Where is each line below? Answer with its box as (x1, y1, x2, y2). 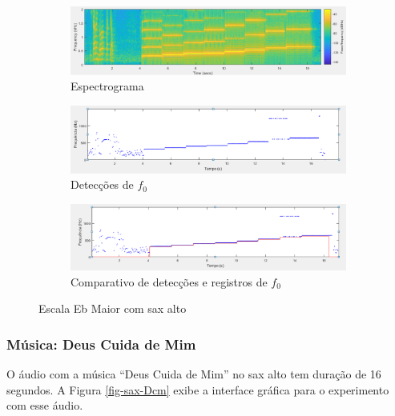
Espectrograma (71, 78, 144, 94)
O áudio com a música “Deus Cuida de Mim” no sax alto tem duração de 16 (6, 366, 381, 382)
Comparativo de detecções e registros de (71, 273, 268, 290)
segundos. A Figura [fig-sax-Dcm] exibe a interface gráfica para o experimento (6, 381, 389, 398)
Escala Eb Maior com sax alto (38, 300, 187, 317)
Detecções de (71, 176, 134, 193)
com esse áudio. (6, 397, 83, 414)
